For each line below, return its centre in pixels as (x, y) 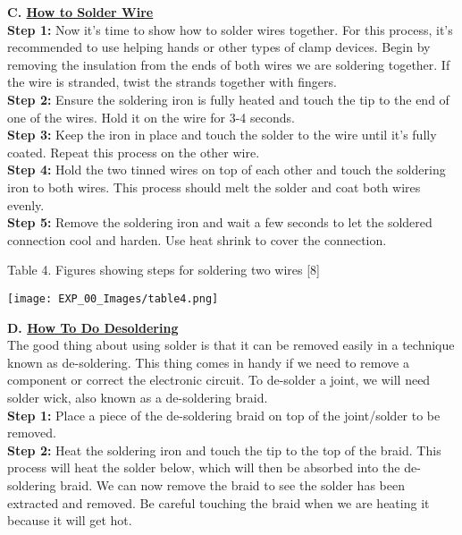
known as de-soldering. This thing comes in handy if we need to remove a (208, 362)
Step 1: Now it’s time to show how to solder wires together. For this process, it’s (230, 29)
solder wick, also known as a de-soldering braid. (138, 397)
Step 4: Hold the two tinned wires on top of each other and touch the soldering (227, 170)
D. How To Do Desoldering (93, 327)
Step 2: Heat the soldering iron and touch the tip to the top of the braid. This (224, 450)
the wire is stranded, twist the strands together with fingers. (172, 82)
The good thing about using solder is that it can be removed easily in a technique (231, 345)
